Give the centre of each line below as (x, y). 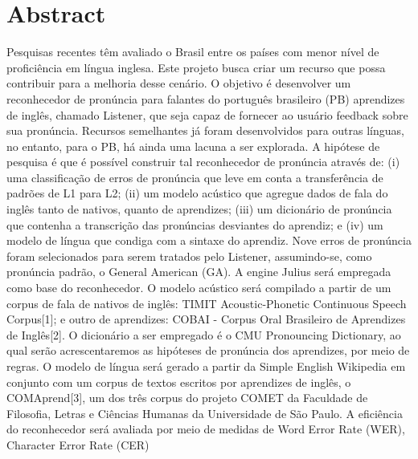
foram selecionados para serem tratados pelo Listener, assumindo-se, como (189, 256)
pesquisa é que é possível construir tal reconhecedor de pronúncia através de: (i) (203, 162)
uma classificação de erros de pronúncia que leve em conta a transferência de (195, 177)
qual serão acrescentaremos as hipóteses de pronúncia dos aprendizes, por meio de (208, 350)
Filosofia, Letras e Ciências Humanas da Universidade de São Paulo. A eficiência (205, 413)
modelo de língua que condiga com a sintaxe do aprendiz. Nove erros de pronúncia (209, 240)
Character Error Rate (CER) (78, 444)
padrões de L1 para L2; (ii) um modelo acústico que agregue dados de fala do (197, 193)
